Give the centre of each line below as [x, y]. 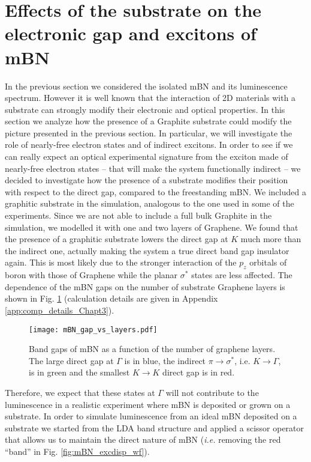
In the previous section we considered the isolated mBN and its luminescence [146, 86]
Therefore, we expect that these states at [80, 393]
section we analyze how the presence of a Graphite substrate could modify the [148, 121]
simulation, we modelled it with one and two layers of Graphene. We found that [152, 227]
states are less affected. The [242, 275]
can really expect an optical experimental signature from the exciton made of [147, 157]
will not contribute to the [212, 393]
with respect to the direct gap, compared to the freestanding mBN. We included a [155, 191]
